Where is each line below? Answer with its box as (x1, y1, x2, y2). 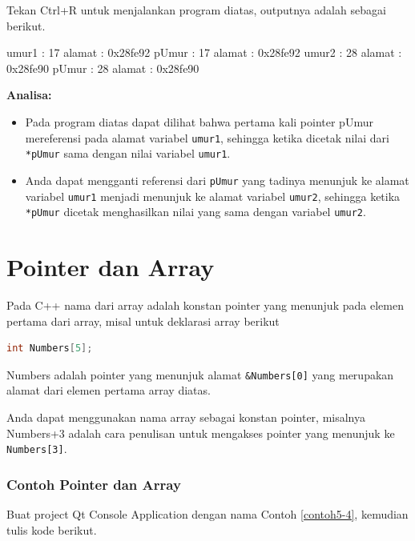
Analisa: (6, 86, 52, 103)
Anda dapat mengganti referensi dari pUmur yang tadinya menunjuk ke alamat (25, 171, 409, 188)
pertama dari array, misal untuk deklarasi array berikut (6, 312, 280, 329)
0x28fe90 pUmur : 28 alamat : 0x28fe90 (6, 59, 199, 76)
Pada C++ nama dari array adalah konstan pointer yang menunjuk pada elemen (6, 296, 404, 313)
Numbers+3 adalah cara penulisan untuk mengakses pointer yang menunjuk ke (6, 424, 395, 441)
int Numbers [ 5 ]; (6, 343, 93, 355)
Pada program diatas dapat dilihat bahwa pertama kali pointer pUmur (25, 113, 373, 130)
